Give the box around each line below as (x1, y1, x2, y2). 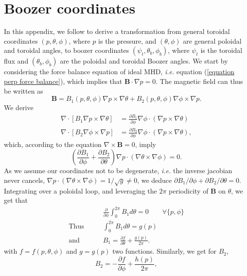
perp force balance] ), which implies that (4, 76, 123, 86)
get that (4, 195, 28, 205)
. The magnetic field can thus (156, 76, 243, 86)
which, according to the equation (4, 139, 102, 149)
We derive (4, 102, 34, 113)
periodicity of (169, 185, 209, 195)
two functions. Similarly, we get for (112, 246, 217, 256)
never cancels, (4, 175, 45, 185)
